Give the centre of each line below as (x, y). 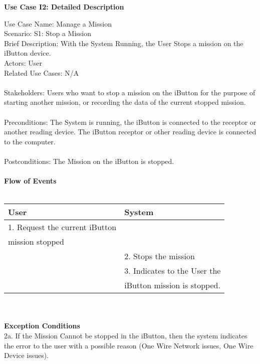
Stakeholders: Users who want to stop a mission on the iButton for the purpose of (130, 92)
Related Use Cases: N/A (42, 72)
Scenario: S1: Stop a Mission (48, 33)
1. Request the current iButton (62, 227)
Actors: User (23, 62)
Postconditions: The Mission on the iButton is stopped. (89, 161)
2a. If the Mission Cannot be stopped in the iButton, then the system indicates (126, 336)
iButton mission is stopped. (172, 285)
